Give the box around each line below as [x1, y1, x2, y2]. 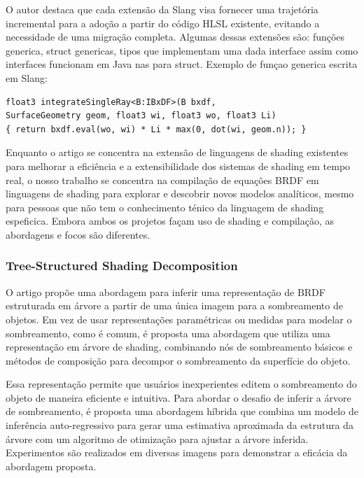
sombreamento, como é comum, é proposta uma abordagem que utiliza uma [6, 325, 330, 340]
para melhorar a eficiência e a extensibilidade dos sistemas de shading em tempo [6, 158, 351, 173]
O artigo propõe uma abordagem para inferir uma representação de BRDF [6, 284, 325, 299]
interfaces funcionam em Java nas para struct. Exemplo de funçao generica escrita [6, 57, 358, 71]
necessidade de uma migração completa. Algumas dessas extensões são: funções [6, 29, 345, 44]
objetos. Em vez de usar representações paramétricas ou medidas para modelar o [6, 311, 352, 326]
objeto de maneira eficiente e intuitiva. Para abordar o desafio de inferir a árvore [6, 390, 351, 405]
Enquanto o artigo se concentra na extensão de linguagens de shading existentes [6, 145, 349, 160]
